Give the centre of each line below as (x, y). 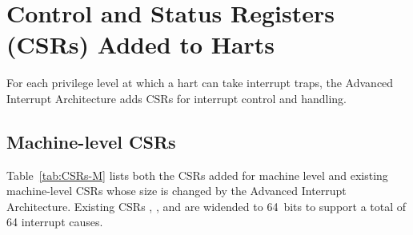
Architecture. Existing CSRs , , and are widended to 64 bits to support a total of (206, 206)
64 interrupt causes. (55, 222)
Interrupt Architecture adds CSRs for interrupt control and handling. (177, 98)
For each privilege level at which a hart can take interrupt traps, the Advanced (200, 83)
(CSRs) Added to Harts (141, 44)
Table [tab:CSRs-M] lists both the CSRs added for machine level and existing (197, 175)
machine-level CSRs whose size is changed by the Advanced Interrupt (176, 191)
